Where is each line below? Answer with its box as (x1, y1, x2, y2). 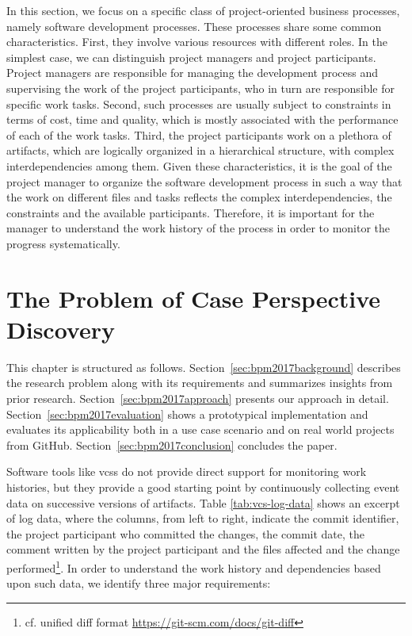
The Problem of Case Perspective (6, 282, 381, 314)
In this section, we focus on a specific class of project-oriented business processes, (6, 2, 400, 18)
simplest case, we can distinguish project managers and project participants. (6, 48, 376, 65)
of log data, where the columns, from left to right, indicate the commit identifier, (6, 510, 399, 527)
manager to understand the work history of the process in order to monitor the (6, 220, 391, 236)
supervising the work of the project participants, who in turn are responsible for (6, 79, 395, 96)
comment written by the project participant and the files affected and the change (6, 541, 400, 557)
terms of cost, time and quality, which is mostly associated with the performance (6, 111, 399, 128)
